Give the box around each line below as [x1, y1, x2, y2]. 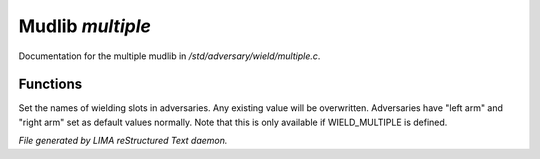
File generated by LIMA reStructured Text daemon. [18, 135, 228, 147]
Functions [18, 76, 83, 93]
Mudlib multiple [18, 15, 152, 37]
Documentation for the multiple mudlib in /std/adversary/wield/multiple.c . [18, 50, 321, 62]
